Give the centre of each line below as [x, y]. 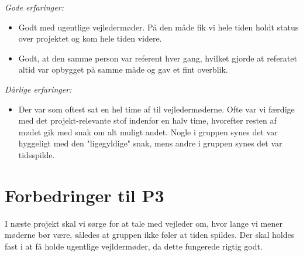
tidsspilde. [37, 154]
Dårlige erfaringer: [38, 89]
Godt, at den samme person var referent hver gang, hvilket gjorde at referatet [158, 58]
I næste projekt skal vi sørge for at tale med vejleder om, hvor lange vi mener [144, 223]
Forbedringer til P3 [85, 195]
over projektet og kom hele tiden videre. [90, 38]
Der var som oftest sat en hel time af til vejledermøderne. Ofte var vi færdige [156, 109]
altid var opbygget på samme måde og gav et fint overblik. [123, 69]
